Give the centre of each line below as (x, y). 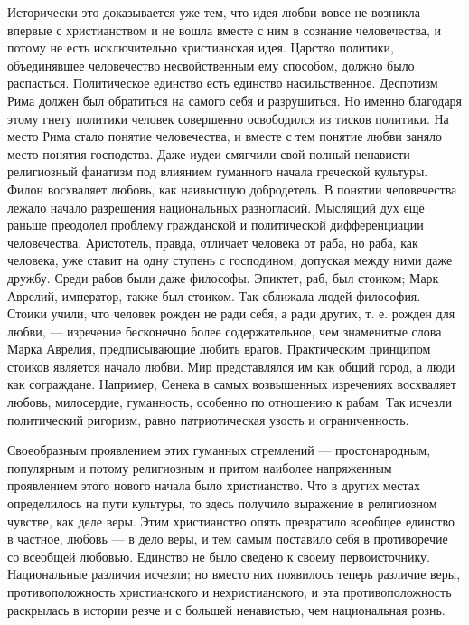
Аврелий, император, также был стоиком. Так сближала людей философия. (214, 295)
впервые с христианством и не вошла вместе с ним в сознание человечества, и (225, 29)
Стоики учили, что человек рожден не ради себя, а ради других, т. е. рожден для (231, 313)
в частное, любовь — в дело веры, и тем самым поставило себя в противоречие (228, 539)
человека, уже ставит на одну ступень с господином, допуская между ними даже (230, 260)
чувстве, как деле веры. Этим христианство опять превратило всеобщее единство (231, 521)
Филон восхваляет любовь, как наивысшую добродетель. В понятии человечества (232, 189)
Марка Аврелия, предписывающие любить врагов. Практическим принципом (219, 349)
